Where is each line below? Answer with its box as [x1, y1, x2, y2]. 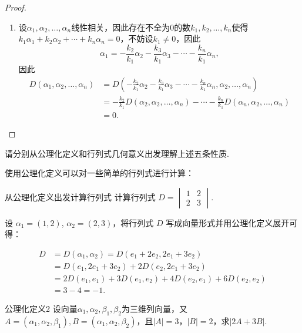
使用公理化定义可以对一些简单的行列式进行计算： [5, 167, 194, 179]
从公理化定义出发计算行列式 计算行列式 [5, 190, 156, 203]
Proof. [5, 1, 26, 13]
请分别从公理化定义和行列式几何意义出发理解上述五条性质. [5, 147, 229, 159]
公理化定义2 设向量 [5, 302, 78, 315]
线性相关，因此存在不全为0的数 [71, 21, 191, 33]
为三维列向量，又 [121, 302, 187, 315]
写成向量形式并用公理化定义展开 [166, 216, 290, 228]
